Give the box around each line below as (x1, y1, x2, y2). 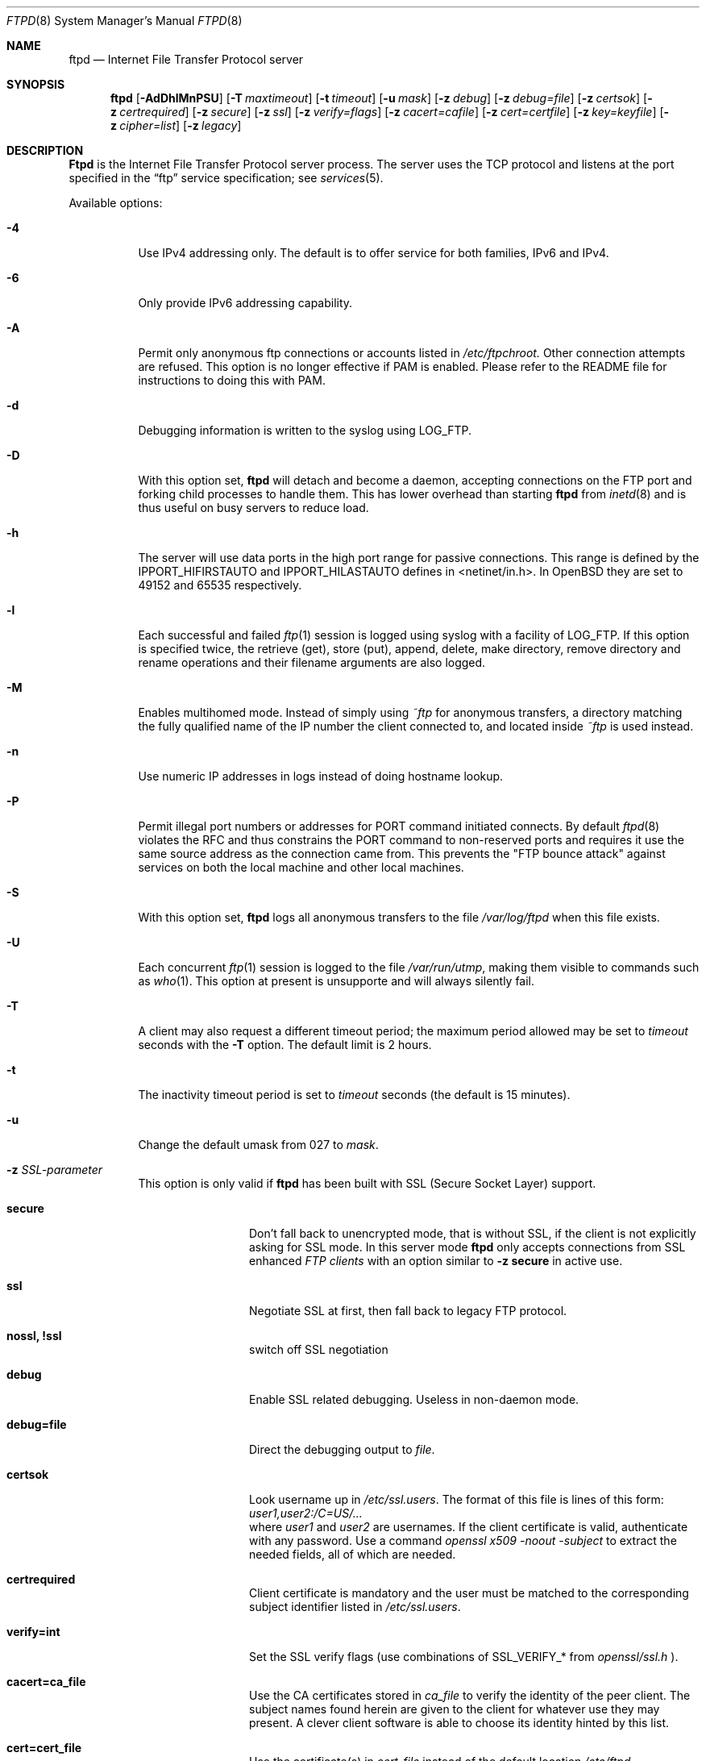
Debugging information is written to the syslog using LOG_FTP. (138, 423, 472, 437)
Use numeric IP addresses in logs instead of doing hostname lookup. (138, 769, 504, 783)
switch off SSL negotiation (249, 1343, 388, 1356)
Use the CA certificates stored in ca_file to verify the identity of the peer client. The (249, 1688, 691, 1702)
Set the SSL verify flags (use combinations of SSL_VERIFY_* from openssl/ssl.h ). (249, 1650, 679, 1663)
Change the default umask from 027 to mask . (138, 1138, 379, 1151)
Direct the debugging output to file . (249, 1443, 435, 1456)
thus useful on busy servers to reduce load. (138, 501, 369, 514)
